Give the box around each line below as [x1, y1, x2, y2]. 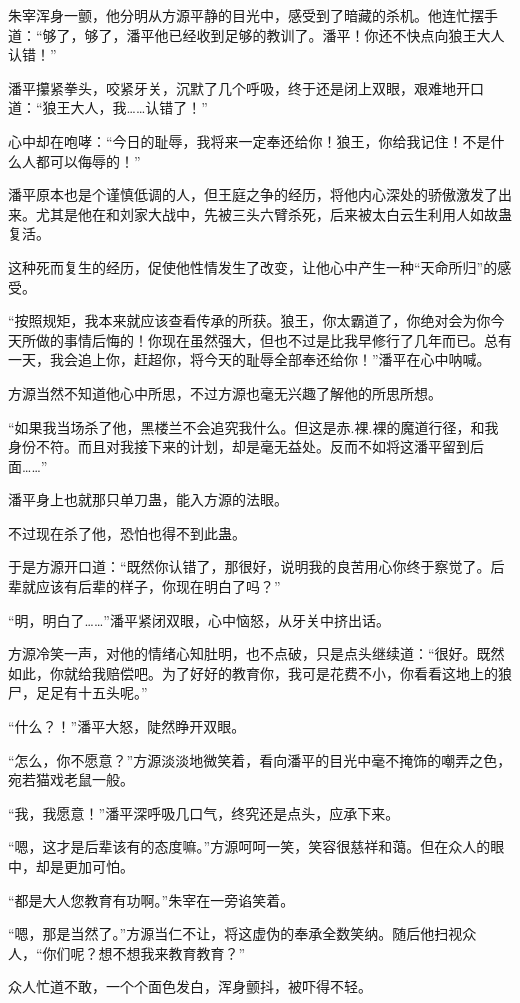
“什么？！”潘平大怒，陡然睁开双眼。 [8, 716, 246, 737]
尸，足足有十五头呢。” [8, 682, 148, 703]
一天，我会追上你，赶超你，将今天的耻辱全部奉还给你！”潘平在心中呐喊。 [8, 349, 491, 370]
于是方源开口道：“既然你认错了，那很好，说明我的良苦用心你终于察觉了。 [8, 556, 491, 577]
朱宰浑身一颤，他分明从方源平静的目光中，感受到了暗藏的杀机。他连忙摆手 [8, 5, 498, 25]
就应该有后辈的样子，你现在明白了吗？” [21, 576, 281, 597]
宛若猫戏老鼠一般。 [8, 769, 134, 790]
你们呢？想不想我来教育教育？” [42, 942, 246, 963]
